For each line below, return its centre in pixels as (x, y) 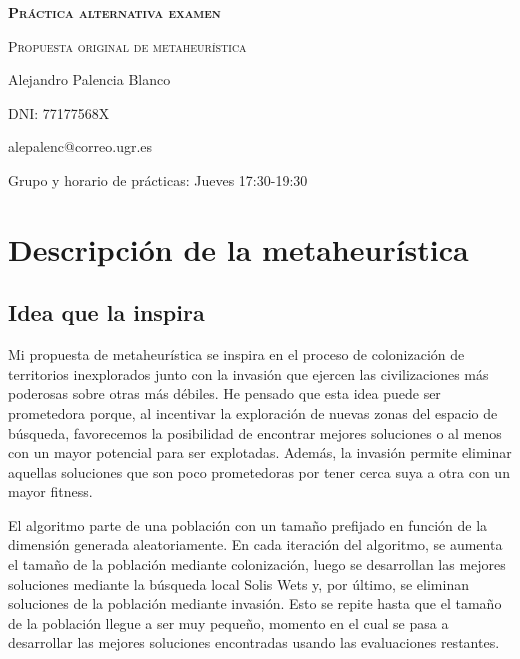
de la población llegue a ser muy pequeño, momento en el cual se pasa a (228, 622)
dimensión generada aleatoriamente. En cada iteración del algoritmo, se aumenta (255, 544)
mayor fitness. (50, 491)
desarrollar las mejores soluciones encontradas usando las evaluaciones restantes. (254, 642)
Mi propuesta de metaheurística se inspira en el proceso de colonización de (236, 354)
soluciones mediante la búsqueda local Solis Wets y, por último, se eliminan (238, 583)
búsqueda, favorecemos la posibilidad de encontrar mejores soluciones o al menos (255, 432)
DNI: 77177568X (59, 112)
